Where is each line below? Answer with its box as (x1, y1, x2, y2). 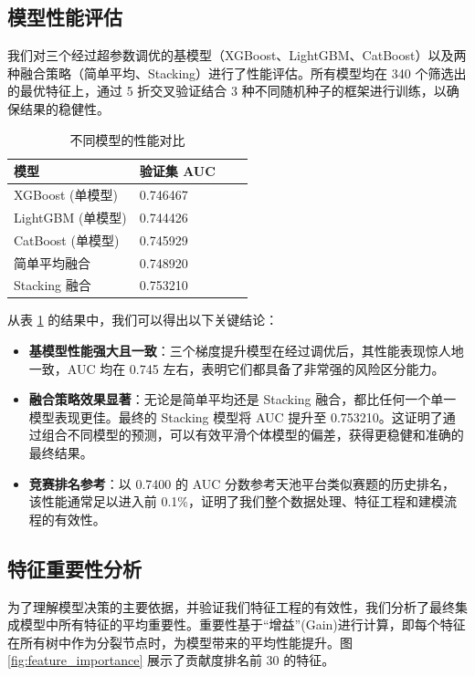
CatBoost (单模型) (14, 230, 120, 249)
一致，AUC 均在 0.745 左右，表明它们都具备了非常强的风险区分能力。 (28, 359, 445, 378)
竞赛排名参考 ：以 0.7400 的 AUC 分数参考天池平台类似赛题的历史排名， (28, 473, 456, 493)
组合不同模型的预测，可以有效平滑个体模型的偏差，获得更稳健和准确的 (41, 425, 464, 444)
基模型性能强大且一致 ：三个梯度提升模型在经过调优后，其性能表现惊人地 (28, 341, 464, 360)
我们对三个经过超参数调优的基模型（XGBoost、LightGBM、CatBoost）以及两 (7, 46, 467, 65)
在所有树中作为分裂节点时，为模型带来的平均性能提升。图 (7, 632, 353, 651)
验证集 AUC (139, 161, 216, 181)
